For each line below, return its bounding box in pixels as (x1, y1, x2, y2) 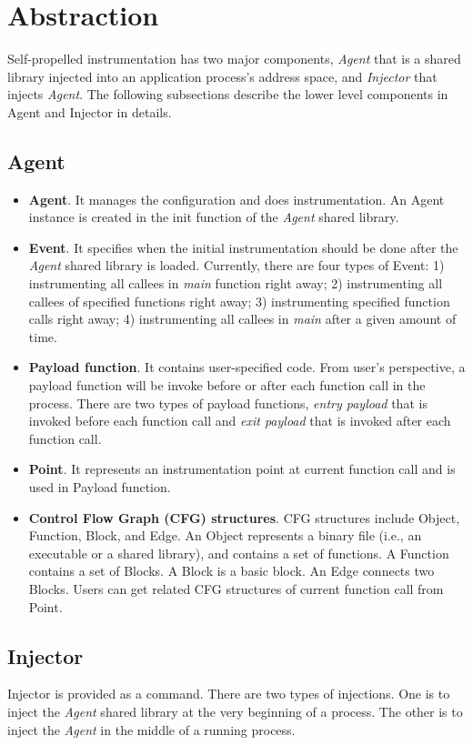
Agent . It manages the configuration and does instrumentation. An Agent (28, 189, 445, 208)
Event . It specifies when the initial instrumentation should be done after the (28, 237, 458, 257)
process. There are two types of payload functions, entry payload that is (28, 393, 428, 412)
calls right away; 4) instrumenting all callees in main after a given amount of (28, 309, 457, 328)
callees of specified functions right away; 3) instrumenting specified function (28, 291, 450, 310)
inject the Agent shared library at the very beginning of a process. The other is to (7, 701, 463, 720)
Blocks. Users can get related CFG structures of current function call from (28, 579, 444, 598)
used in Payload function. (28, 478, 171, 497)
